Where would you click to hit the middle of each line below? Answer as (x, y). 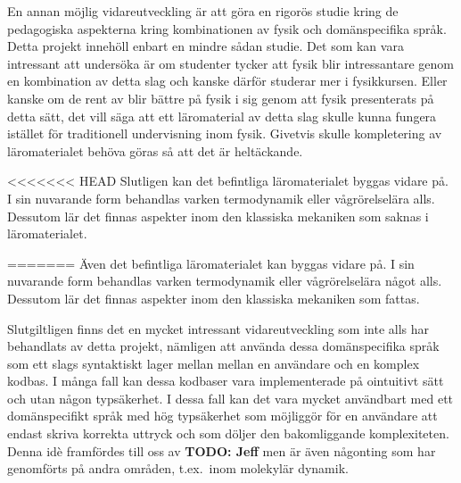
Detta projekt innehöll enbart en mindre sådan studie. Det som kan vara (206, 46)
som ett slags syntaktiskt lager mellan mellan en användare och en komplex (214, 363)
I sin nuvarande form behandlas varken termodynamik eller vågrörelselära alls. (221, 198)
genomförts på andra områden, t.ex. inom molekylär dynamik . (178, 468)
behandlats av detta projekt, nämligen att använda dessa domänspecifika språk (223, 346)
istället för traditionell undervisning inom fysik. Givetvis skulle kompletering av (225, 133)
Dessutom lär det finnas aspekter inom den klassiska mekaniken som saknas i (218, 216)
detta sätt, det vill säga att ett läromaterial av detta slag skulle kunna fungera (222, 116)
